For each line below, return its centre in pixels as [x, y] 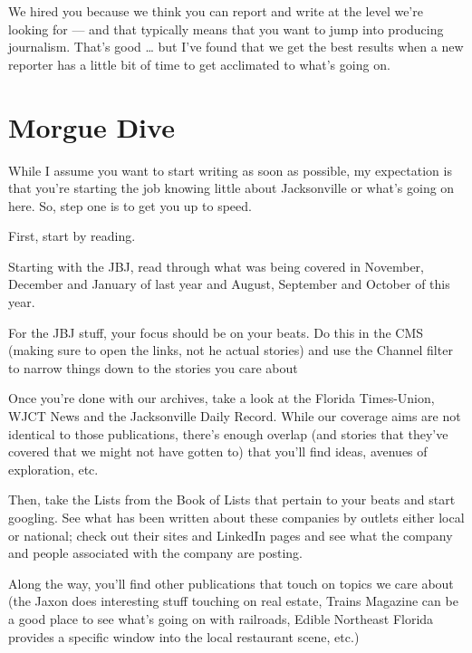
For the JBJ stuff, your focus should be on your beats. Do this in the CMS [216, 332]
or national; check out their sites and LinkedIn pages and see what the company [231, 535]
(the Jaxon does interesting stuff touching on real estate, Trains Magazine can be [233, 601]
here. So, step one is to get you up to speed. [130, 205]
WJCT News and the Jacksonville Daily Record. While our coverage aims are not [235, 416]
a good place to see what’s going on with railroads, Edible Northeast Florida [221, 618]
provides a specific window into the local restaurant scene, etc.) [184, 636]
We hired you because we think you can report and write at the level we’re [216, 11]
